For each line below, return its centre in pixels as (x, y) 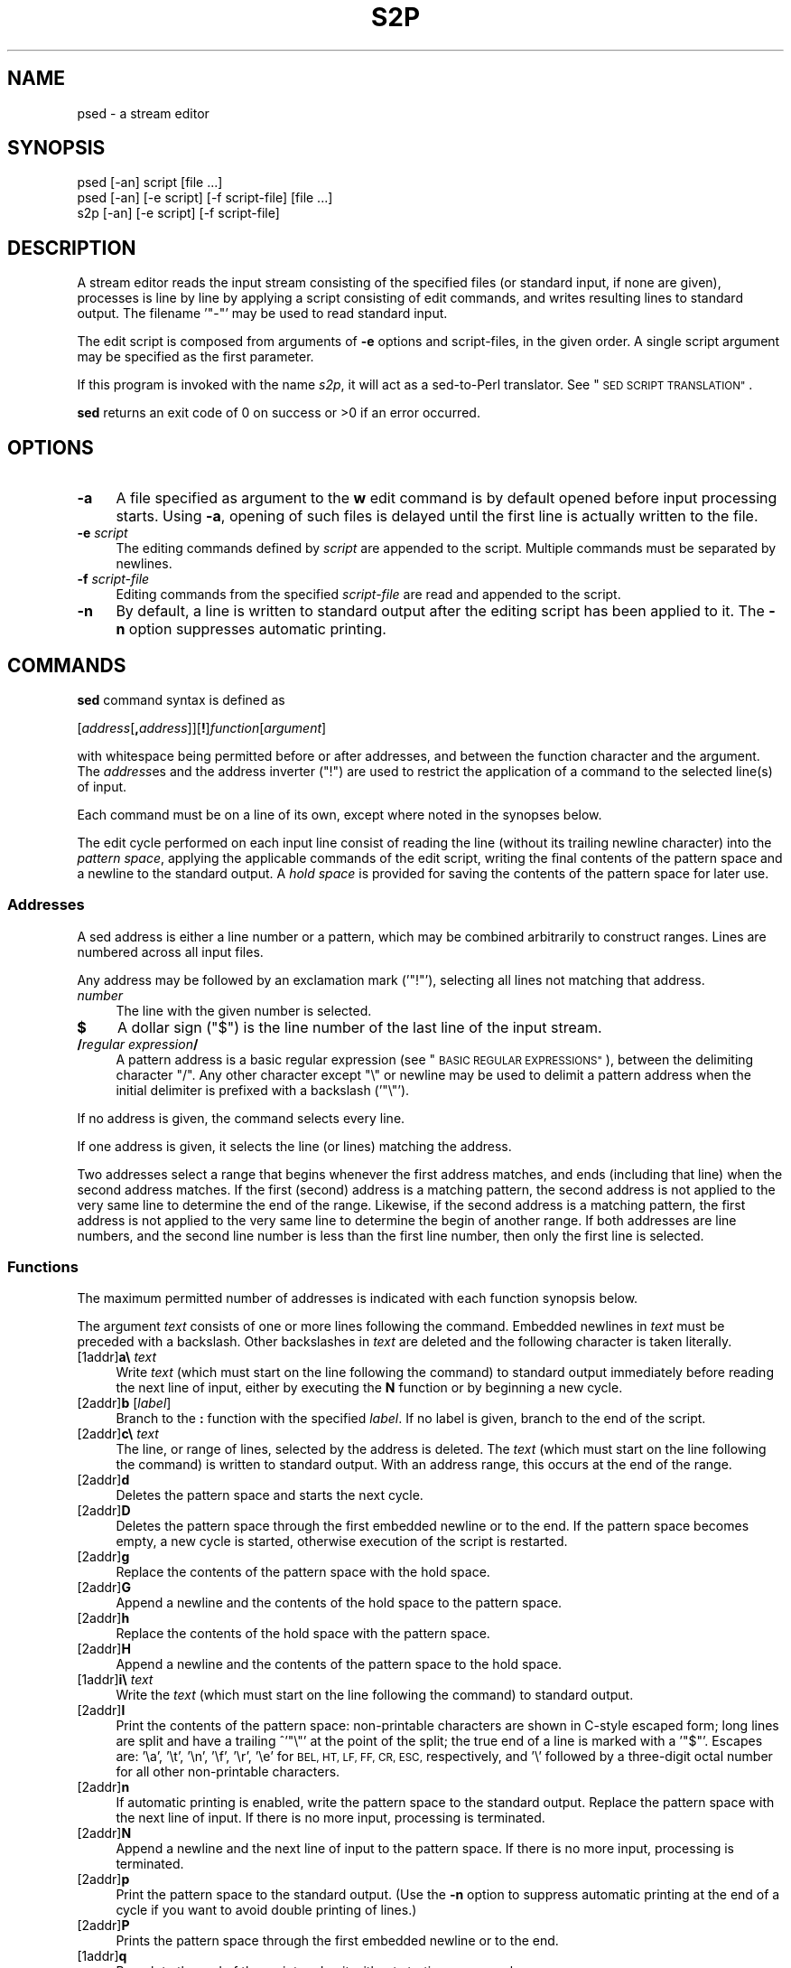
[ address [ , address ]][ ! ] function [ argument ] (202, 727)
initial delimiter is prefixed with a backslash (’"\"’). (263, 1090)
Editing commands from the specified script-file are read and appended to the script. (368, 595)
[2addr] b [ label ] (124, 1403)
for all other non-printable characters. (228, 1772)
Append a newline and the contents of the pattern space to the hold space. (339, 1664)
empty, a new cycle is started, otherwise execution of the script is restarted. (342, 1542)
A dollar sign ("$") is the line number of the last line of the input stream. (359, 1027)
